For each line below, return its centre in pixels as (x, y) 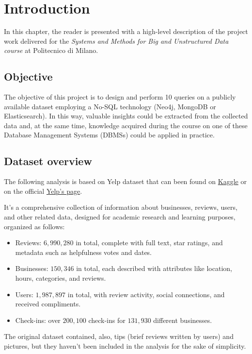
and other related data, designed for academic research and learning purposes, (120, 217)
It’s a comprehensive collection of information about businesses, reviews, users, (121, 207)
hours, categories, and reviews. (61, 278)
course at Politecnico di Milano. (51, 50)
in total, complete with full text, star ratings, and (149, 243)
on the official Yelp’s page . (43, 191)
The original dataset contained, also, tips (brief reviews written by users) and (119, 336)
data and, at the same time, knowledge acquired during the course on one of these (126, 125)
